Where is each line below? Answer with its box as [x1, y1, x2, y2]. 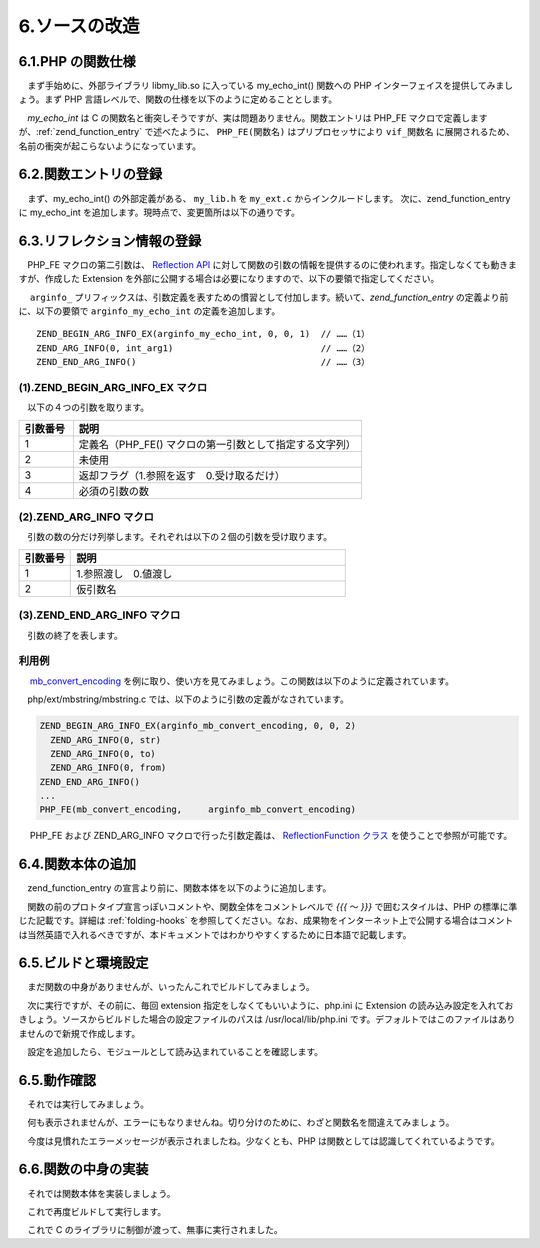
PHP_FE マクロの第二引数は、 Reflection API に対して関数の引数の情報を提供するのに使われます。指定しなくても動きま [26, 258, 517, 270]
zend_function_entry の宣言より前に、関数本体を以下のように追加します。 [26, 882, 332, 894]
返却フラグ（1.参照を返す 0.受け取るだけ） [78, 468, 285, 482]
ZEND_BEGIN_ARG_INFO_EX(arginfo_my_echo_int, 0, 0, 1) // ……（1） [36, 328, 370, 340]
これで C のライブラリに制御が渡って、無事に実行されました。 [26, 1224, 284, 1236]
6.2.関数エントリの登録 [18, 166, 163, 183]
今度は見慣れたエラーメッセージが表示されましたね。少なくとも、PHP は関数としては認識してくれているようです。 [26, 1135, 500, 1147]
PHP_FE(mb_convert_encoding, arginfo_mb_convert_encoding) [39, 804, 357, 815]
